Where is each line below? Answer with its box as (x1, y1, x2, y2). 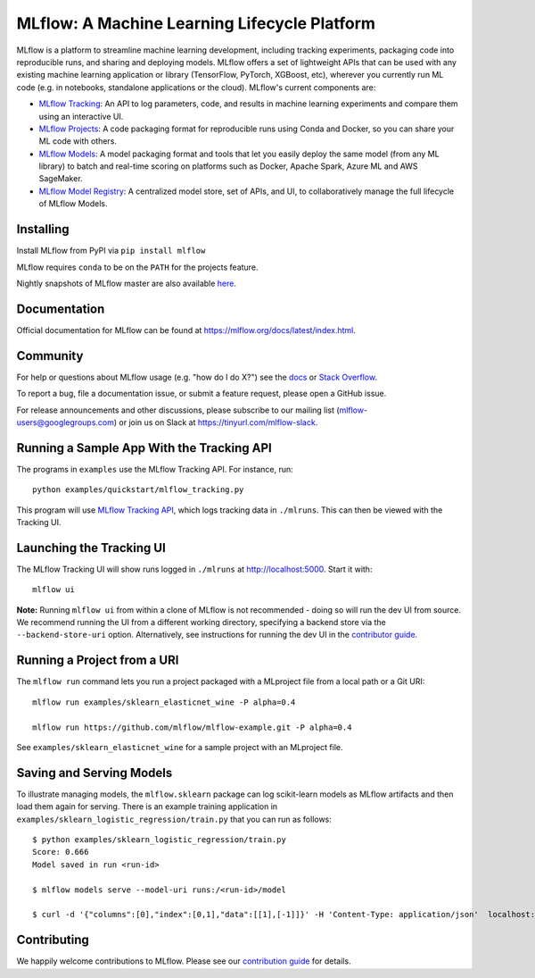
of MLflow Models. (38, 198, 108, 209)
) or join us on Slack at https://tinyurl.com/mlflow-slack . (113, 416, 318, 428)
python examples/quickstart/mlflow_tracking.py (32, 485, 244, 495)
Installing (16, 222, 70, 237)
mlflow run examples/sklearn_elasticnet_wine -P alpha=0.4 (32, 697, 296, 707)
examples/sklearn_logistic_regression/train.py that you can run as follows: (16, 814, 332, 824)
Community (16, 348, 84, 364)
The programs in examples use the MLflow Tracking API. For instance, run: (16, 464, 293, 474)
